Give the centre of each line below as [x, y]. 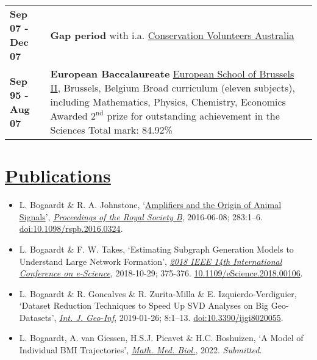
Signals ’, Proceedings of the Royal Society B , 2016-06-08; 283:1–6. [141, 216]
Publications [58, 175]
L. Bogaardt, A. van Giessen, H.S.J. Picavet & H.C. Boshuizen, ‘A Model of [161, 338]
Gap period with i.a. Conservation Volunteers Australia [172, 35]
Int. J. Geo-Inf [87, 317]
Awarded [69, 116]
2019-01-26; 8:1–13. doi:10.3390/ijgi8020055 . [201, 317]
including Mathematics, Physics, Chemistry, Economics [168, 102]
